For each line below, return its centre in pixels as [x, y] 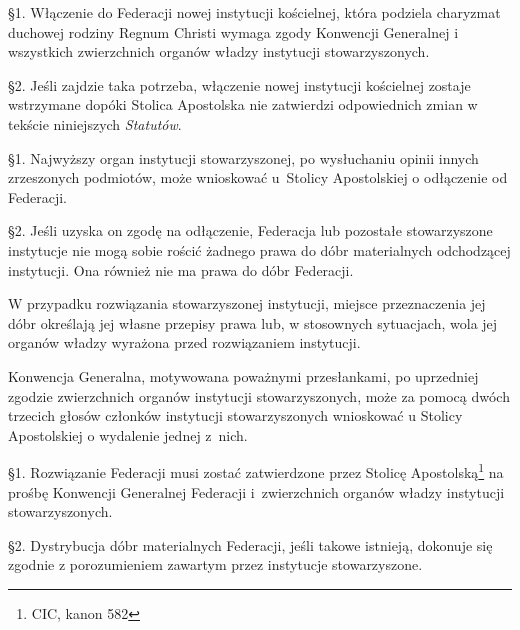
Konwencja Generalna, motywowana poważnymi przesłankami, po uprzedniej [243, 375]
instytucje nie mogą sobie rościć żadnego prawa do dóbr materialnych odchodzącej [259, 249]
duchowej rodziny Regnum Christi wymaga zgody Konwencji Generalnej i [233, 31]
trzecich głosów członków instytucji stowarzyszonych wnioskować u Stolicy [235, 415]
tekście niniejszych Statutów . [95, 123]
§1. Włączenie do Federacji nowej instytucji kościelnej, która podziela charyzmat [254, 12]
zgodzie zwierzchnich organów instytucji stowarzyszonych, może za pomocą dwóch [259, 395]
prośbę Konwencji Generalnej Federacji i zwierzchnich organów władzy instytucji [256, 491]
